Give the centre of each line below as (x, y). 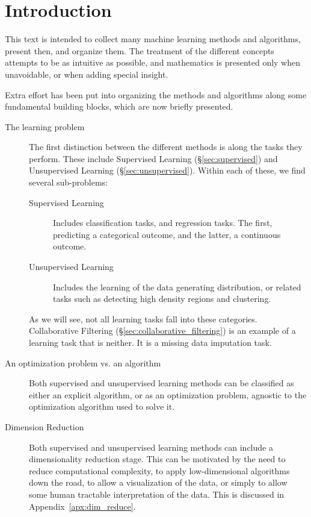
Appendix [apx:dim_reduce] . (82, 506)
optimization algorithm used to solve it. (102, 406)
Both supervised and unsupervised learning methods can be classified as (162, 383)
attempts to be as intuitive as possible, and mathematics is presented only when (153, 62)
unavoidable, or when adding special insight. (87, 74)
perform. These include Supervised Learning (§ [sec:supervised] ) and (153, 158)
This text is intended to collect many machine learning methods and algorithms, (153, 39)
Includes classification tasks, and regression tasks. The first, (163, 223)
